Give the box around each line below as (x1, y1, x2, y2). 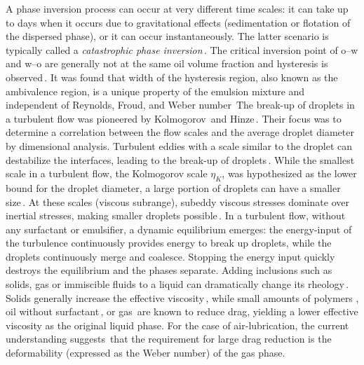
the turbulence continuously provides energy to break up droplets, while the (6, 235, 332, 250)
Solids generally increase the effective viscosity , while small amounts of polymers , (6, 290, 359, 305)
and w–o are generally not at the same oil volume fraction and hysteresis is (6, 56, 328, 71)
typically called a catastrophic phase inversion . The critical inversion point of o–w (6, 42, 358, 57)
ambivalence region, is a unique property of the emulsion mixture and (6, 83, 305, 98)
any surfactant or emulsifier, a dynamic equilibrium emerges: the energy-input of (6, 221, 352, 236)
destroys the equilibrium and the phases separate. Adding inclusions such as (6, 263, 332, 277)
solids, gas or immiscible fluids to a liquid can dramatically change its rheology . (6, 277, 349, 291)
